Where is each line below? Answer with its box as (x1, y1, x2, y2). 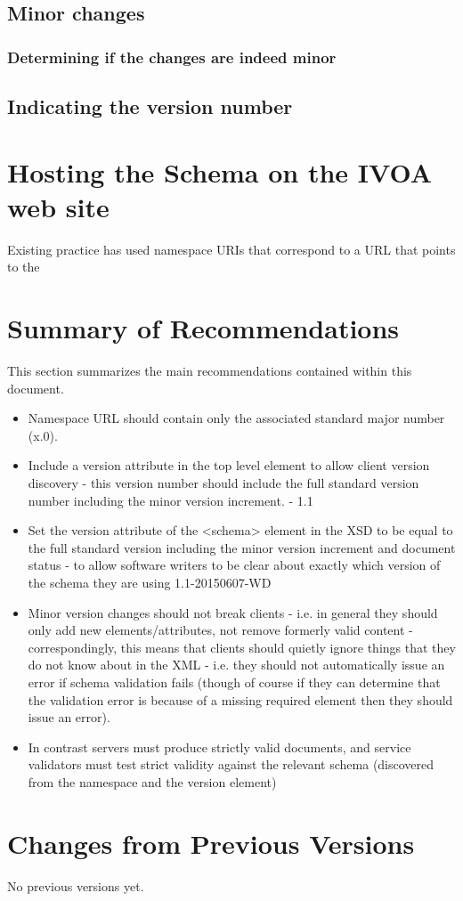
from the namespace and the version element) (28, 772, 277, 791)
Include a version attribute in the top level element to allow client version (28, 456, 430, 475)
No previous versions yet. (7, 876, 144, 895)
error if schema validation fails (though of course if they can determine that (28, 672, 441, 691)
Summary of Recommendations (7, 310, 400, 346)
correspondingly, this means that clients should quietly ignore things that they (28, 637, 456, 656)
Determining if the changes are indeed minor (7, 45, 337, 68)
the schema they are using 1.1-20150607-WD (28, 572, 272, 591)
